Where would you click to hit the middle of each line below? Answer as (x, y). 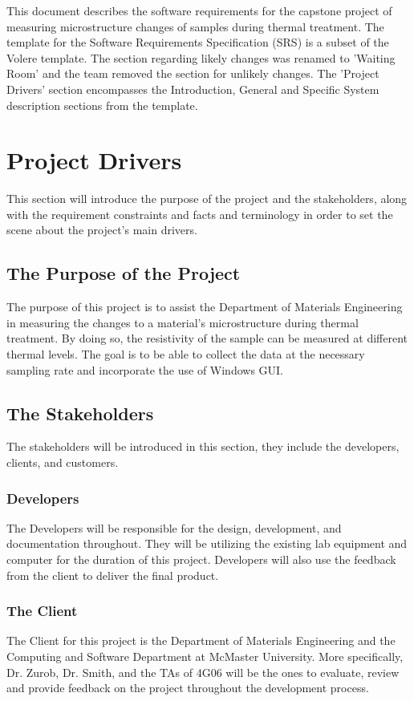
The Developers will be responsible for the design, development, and (174, 527)
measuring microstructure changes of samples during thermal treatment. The (195, 26)
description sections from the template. (102, 105)
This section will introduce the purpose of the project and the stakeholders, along (207, 199)
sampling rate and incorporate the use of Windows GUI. (145, 369)
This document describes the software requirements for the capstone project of (199, 10)
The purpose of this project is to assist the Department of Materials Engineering (205, 307)
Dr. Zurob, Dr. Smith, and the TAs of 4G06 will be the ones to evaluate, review (203, 672)
